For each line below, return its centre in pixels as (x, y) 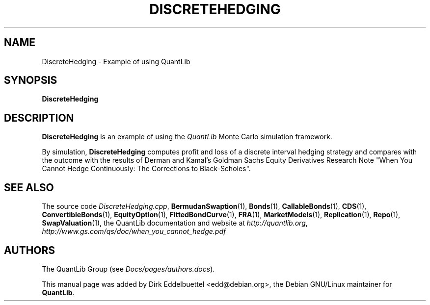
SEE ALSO (29, 187)
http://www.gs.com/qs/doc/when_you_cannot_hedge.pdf (134, 231)
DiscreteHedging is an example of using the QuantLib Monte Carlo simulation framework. (187, 137)
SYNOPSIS (31, 80)
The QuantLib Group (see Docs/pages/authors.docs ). (128, 269)
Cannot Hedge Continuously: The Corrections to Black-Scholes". (146, 169)
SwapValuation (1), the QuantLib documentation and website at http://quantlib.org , (175, 223)
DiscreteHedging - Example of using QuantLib (116, 61)
